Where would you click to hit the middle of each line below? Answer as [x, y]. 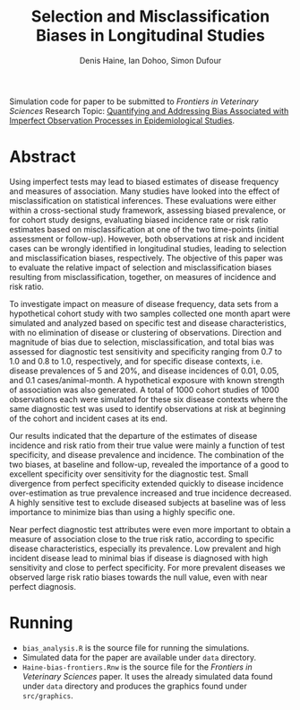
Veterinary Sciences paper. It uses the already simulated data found [147, 676]
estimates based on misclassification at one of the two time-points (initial [144, 229]
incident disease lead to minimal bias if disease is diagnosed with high [139, 557]
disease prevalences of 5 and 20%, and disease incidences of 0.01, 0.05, [144, 371]
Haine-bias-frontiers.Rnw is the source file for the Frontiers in [137, 667]
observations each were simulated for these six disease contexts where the [149, 399]
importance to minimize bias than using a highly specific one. [122, 512]
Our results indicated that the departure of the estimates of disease [133, 435]
